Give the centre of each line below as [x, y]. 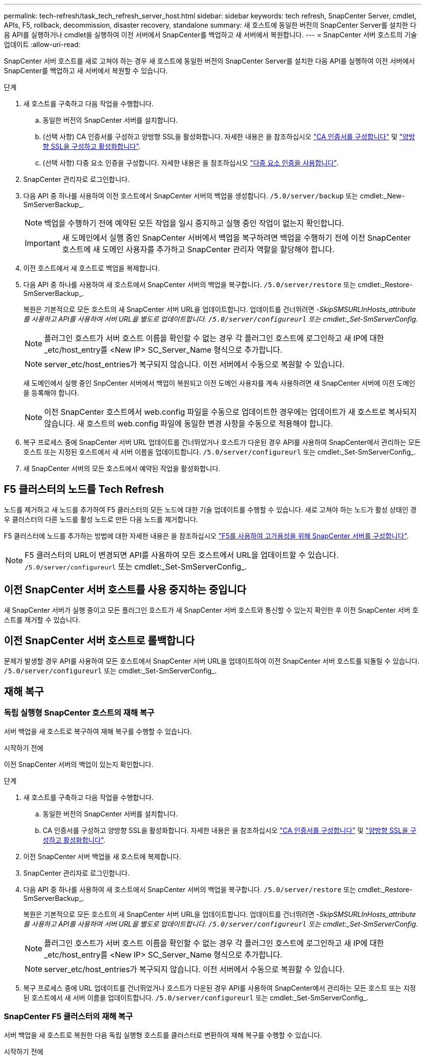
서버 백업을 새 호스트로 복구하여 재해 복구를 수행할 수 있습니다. [98, 731]
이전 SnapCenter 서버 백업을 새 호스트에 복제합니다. [102, 856]
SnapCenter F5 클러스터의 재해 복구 [68, 1017]
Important [42, 243]
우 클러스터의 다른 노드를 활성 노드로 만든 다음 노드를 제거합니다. [101, 519]
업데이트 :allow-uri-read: [42, 44]
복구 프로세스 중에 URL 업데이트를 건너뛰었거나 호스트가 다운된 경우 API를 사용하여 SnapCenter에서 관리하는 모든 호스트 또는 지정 [220, 988]
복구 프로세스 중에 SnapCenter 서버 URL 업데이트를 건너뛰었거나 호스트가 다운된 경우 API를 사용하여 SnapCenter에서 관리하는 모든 [222, 442]
